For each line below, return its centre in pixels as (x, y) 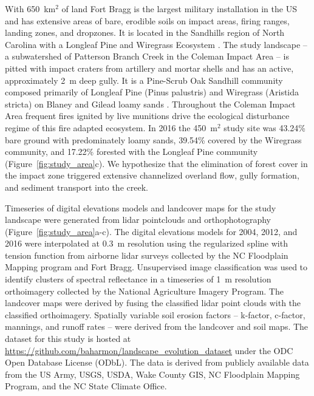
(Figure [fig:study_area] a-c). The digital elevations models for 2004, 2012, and (151, 231)
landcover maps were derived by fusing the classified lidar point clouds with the (153, 303)
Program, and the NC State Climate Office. (86, 386)
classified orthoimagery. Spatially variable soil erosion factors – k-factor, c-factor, (155, 314)
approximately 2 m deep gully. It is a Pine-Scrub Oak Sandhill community (144, 80)
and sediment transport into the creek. (77, 187)
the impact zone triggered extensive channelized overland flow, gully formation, (152, 175)
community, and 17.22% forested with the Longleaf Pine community (131, 152)
